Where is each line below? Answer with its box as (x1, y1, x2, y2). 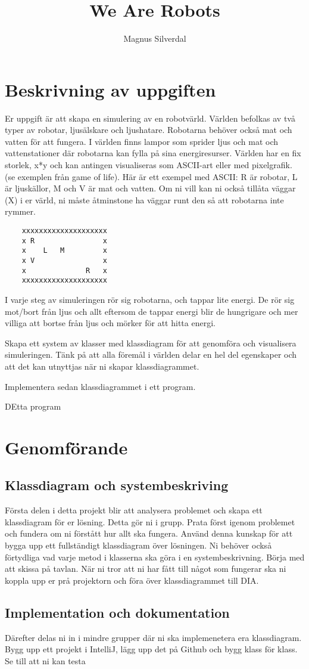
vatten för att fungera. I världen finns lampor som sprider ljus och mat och (5, 135, 279, 147)
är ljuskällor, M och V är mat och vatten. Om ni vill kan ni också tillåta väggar (5, 182, 296, 194)
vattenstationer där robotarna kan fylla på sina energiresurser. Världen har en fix (5, 147, 301, 159)
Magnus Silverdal (123, 32, 186, 45)
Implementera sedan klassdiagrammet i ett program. (5, 380, 196, 392)
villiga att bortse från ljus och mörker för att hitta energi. (5, 317, 216, 329)
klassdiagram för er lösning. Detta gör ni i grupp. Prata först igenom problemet (5, 515, 295, 528)
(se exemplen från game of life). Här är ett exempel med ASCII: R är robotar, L (5, 170, 298, 182)
